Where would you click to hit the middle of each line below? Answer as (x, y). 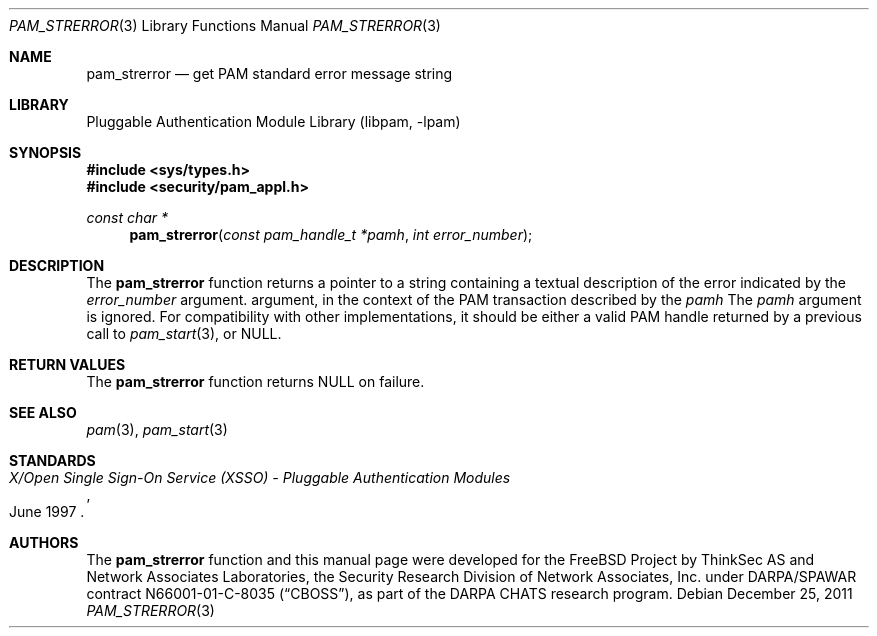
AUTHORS (44, 542)
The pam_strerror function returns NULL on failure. (255, 381)
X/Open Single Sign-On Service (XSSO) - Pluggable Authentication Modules (260, 477)
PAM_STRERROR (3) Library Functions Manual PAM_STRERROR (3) (225, 25)
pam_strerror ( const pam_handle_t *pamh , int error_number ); (331, 234)
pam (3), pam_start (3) (157, 429)
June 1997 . (47, 511)
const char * (127, 217)
